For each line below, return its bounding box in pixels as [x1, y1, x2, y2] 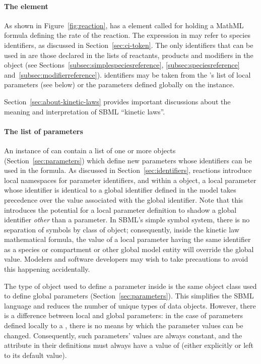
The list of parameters [4, 126, 83, 136]
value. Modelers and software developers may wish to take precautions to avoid [4, 254, 248, 264]
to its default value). [4, 349, 67, 360]
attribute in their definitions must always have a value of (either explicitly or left [4, 340, 254, 350]
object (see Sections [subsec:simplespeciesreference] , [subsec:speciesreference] [4, 59, 240, 70]
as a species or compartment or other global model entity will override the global [4, 244, 254, 254]
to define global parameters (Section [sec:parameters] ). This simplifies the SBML [4, 290, 254, 301]
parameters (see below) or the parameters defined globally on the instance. [4, 79, 235, 90]
